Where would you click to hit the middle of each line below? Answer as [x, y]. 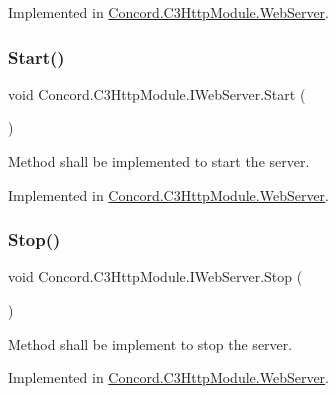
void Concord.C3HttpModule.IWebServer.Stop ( [155, 276]
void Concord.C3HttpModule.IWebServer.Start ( [157, 93]
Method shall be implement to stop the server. [150, 343]
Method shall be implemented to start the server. [159, 161]
